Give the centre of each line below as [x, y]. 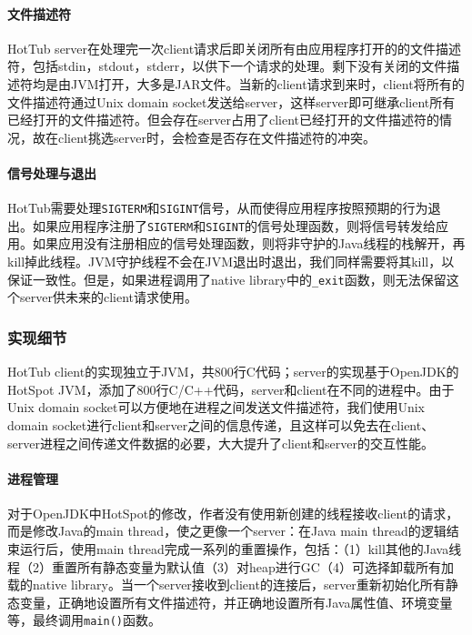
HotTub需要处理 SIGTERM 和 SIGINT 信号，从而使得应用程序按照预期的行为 [218, 208]
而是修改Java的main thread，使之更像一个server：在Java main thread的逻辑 [227, 531]
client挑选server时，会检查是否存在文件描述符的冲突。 [216, 137]
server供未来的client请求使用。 [108, 297]
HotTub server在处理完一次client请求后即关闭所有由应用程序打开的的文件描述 [235, 48]
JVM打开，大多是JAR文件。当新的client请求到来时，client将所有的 [267, 83]
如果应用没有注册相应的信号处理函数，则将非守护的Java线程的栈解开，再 [249, 243]
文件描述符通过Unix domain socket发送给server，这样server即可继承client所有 [231, 101]
